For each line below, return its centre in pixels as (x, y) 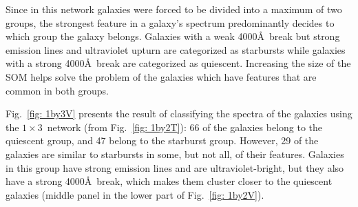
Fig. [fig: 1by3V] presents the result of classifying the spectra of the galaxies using (179, 114)
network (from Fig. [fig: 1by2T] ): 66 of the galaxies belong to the (185, 127)
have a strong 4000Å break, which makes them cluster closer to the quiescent (169, 181)
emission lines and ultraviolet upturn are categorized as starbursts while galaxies (176, 49)
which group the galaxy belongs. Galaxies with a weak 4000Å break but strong (173, 36)
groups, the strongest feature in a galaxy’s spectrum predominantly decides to (170, 22)
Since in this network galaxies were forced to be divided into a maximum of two (174, 9)
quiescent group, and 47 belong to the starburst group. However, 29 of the (162, 140)
